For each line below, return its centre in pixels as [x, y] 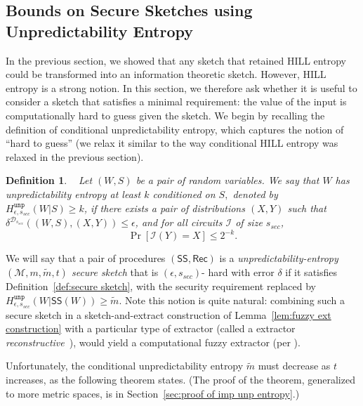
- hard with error [238, 272]
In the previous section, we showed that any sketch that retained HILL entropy [176, 60]
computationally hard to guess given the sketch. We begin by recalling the [165, 115]
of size [249, 222]
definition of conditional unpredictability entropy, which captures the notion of [175, 129]
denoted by [255, 194]
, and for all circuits [179, 222]
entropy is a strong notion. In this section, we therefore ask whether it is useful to [181, 87]
